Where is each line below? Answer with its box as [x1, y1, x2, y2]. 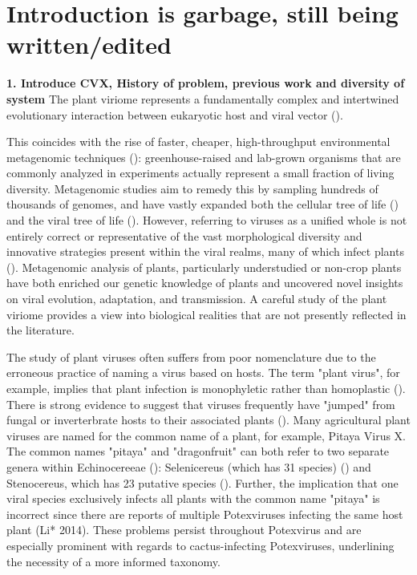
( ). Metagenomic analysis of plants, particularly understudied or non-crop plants [6, 258, 402, 275]
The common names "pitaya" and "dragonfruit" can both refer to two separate [6, 443, 390, 460]
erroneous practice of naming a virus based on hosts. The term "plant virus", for [6, 364, 400, 381]
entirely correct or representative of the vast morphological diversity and [6, 227, 362, 244]
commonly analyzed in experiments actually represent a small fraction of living [6, 164, 395, 181]
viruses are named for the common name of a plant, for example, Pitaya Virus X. [6, 427, 406, 443]
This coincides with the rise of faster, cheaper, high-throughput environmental [6, 133, 391, 150]
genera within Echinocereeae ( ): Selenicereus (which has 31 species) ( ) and [6, 458, 371, 475]
